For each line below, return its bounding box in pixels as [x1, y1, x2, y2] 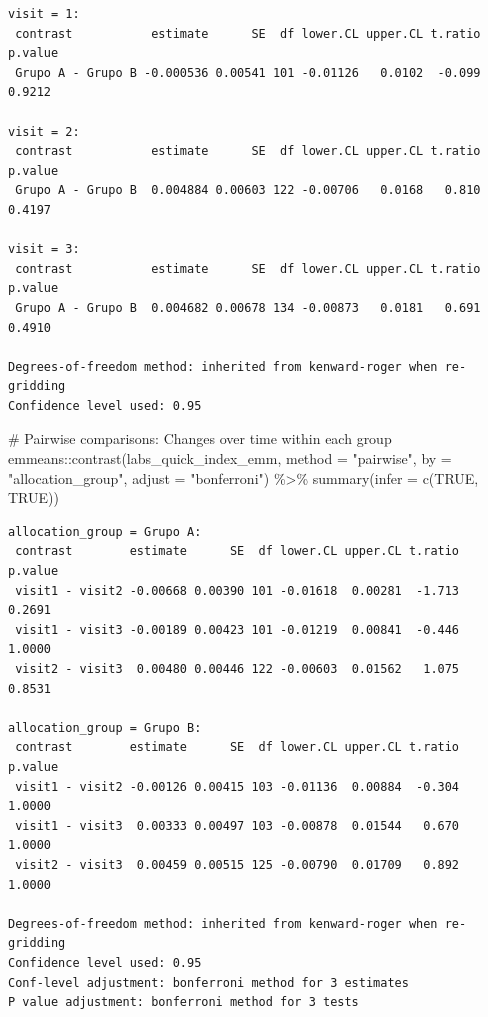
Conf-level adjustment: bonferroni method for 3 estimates [8, 975, 409, 990]
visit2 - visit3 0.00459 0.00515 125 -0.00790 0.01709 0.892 [15, 857, 460, 872]
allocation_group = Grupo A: [8, 524, 202, 539]
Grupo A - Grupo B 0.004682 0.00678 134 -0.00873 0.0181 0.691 [15, 300, 481, 315]
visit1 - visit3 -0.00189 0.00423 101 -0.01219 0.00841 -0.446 [15, 622, 460, 637]
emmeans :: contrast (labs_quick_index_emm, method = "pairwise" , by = [8, 448, 452, 469]
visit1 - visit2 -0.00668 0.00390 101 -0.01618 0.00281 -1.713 [15, 583, 460, 598]
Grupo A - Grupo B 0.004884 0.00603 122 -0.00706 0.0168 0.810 [15, 183, 481, 198]
